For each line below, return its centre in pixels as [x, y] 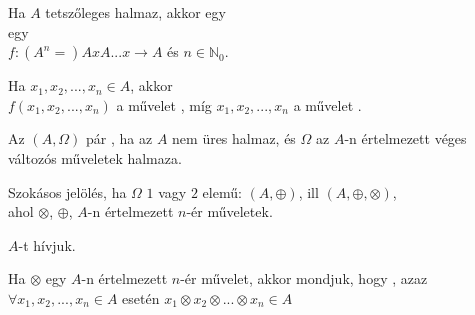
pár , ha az [119, 138]
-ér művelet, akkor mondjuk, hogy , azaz [304, 278]
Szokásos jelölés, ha [67, 191]
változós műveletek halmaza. [95, 157]
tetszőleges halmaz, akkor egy [135, 12]
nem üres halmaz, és [234, 138]
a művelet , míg [164, 104]
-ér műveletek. [229, 211]
